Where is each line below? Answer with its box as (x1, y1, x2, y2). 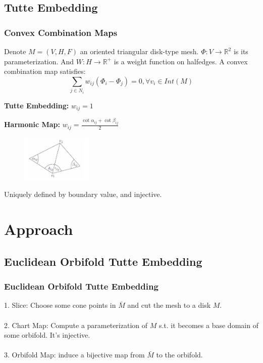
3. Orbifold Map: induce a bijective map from (4, 349, 145, 360)
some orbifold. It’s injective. (4, 330, 90, 340)
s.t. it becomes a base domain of (159, 319, 258, 330)
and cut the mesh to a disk (127, 300, 211, 310)
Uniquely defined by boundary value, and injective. (4, 189, 162, 199)
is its (233, 46, 248, 56)
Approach (4, 219, 73, 239)
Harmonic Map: (4, 119, 60, 130)
